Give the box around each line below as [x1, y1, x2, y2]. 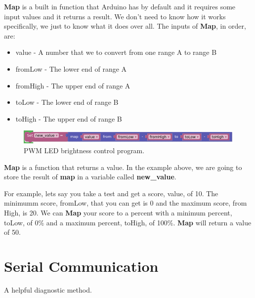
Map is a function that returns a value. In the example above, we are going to [4, 162, 242, 172]
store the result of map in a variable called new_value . [4, 171, 176, 182]
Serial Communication [4, 255, 159, 276]
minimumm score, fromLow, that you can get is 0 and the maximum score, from [4, 198, 247, 208]
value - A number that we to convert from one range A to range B [15, 47, 217, 57]
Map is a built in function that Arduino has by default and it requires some [4, 1, 236, 11]
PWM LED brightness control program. [24, 145, 145, 155]
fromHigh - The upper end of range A [15, 80, 130, 90]
